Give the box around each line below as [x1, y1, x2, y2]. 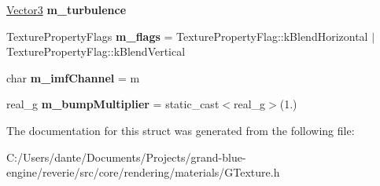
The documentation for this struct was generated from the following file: [6, 122, 355, 138]
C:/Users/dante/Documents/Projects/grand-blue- [6, 148, 246, 165]
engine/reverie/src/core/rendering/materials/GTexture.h [6, 164, 280, 181]
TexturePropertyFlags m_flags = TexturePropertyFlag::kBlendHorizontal [6, 27, 368, 44]
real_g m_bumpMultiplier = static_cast [6, 96, 220, 112]
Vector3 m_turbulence [6, 2, 127, 17]
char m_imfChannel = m [6, 69, 140, 86]
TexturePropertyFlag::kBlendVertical [6, 43, 186, 60]
